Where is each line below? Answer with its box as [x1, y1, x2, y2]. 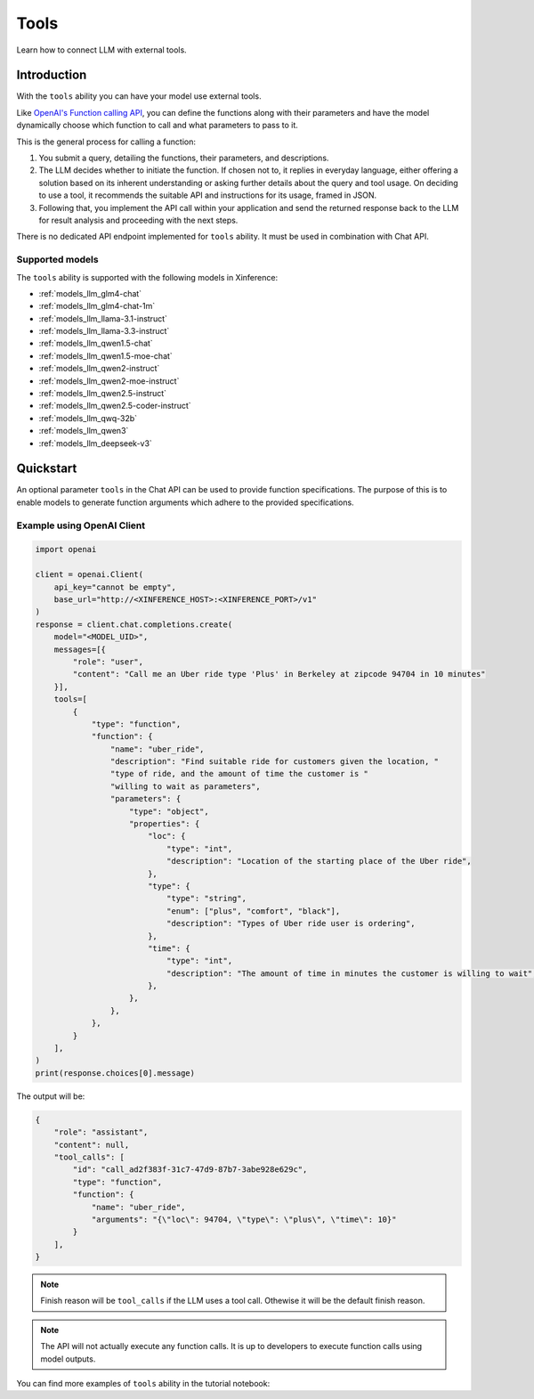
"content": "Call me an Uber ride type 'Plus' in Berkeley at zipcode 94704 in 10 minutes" [72, 669, 486, 679]
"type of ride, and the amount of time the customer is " [109, 769, 369, 779]
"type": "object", [129, 806, 209, 817]
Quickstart [16, 461, 77, 476]
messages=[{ [53, 644, 107, 655]
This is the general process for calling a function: [16, 136, 196, 147]
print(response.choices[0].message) [35, 1068, 196, 1078]
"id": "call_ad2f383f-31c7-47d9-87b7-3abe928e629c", [72, 1165, 308, 1175]
